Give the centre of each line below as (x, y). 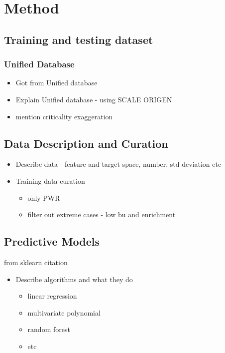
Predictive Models (52, 241)
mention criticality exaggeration (64, 116)
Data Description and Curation (86, 143)
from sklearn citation (36, 262)
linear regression (52, 296)
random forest (49, 329)
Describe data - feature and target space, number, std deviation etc (118, 164)
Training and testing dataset (79, 39)
